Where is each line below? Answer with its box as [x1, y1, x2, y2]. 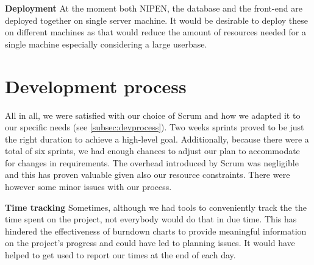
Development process [5, 73, 187, 98]
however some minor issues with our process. [5, 180, 172, 193]
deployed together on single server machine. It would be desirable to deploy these [5, 13, 309, 26]
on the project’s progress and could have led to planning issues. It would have [5, 236, 295, 249]
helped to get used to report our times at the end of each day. [5, 249, 236, 261]
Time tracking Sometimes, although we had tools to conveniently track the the [5, 200, 307, 213]
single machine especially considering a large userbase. [5, 37, 207, 50]
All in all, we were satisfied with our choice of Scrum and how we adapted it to [5, 108, 301, 121]
